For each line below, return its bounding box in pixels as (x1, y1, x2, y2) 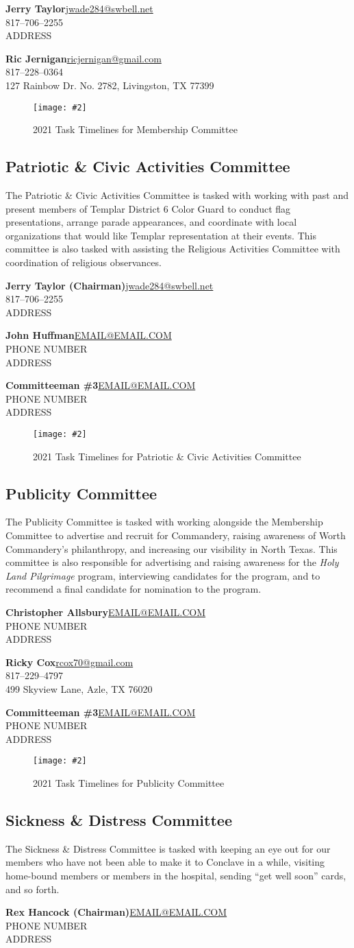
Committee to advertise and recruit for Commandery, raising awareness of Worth (5, 528, 346, 542)
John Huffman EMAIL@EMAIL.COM (5, 328, 172, 342)
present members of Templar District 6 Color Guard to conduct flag (5, 201, 291, 215)
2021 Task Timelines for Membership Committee (33, 122, 238, 137)
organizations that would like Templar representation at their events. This (5, 228, 316, 242)
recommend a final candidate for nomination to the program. (5, 582, 262, 596)
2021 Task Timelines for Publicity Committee (33, 775, 225, 790)
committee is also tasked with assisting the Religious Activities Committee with (5, 241, 340, 256)
